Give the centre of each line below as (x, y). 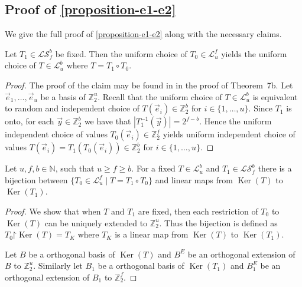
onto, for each (30, 121)
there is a (275, 168)
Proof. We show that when (53, 211)
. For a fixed (153, 168)
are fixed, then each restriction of (198, 211)
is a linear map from (152, 234)
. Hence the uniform (236, 121)
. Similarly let (58, 265)
